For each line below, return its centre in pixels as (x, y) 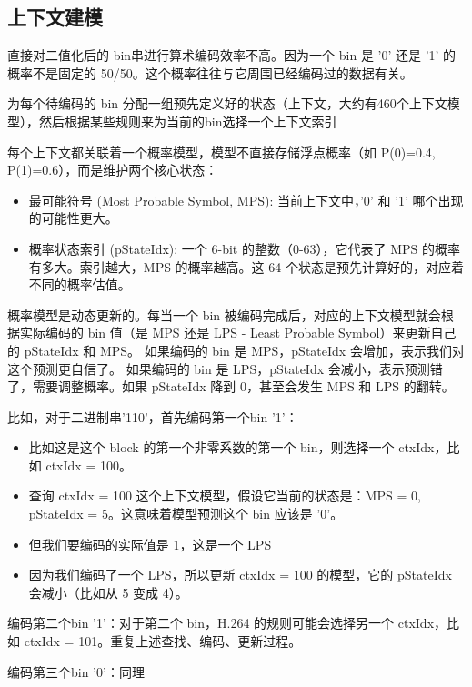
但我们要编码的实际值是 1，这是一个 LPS (150, 544)
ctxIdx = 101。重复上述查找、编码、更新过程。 (163, 641)
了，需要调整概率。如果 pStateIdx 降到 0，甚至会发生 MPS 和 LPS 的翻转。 (231, 386)
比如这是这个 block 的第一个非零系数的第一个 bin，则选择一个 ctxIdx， (238, 447)
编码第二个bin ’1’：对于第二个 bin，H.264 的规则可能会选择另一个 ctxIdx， (227, 623)
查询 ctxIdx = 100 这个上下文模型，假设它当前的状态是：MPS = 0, (225, 495)
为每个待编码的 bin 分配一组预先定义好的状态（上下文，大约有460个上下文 (227, 103)
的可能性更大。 (73, 218)
